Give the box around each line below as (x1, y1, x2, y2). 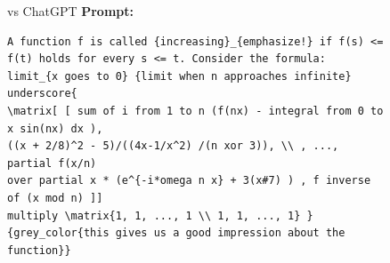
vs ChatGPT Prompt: (7, 2, 134, 20)
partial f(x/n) (7, 156, 97, 170)
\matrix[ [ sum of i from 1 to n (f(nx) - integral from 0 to (7, 104, 384, 117)
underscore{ (7, 87, 77, 100)
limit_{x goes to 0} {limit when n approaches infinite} (7, 69, 352, 83)
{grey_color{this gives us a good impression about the (7, 227, 345, 240)
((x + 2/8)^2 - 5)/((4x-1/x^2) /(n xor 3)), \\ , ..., (7, 139, 339, 153)
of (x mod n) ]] (7, 191, 103, 204)
